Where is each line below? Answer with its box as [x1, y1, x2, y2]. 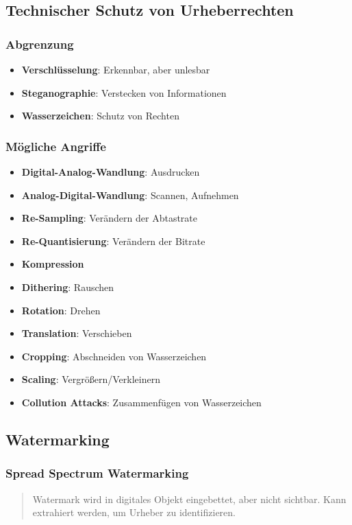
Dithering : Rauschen [21, 279, 114, 294]
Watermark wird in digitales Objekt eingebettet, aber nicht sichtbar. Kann [32, 491, 347, 506]
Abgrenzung [5, 35, 74, 52]
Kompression [21, 257, 84, 271]
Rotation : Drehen [21, 303, 101, 317]
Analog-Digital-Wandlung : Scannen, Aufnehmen [21, 187, 239, 202]
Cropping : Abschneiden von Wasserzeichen [21, 349, 207, 363]
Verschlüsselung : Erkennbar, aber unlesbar [21, 62, 210, 76]
